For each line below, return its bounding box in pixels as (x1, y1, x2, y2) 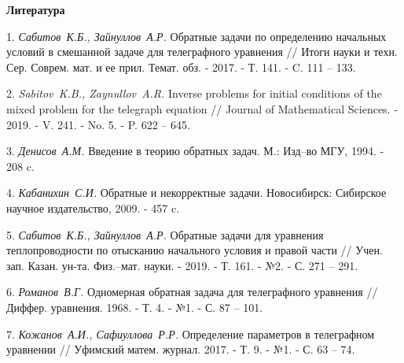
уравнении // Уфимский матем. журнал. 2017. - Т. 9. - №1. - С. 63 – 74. (6, 341, 355, 357)
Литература (6, 2, 65, 17)
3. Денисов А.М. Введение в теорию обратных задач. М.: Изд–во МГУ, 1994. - (6, 143, 384, 159)
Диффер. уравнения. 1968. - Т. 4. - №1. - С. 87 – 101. (6, 298, 263, 315)
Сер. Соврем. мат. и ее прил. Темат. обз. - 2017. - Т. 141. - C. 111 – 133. (6, 58, 356, 75)
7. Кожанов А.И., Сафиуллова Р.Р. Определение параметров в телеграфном (6, 325, 375, 342)
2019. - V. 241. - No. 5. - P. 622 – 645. (6, 116, 190, 132)
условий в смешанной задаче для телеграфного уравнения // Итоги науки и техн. (6, 43, 398, 60)
